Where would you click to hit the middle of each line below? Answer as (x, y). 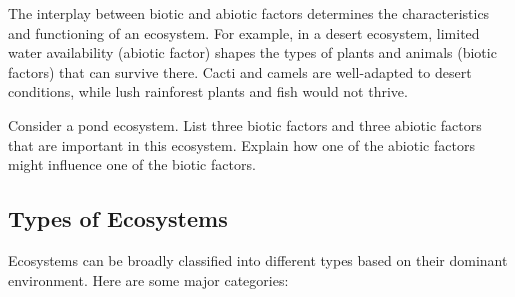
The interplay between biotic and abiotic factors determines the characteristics (249, 13)
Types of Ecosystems (118, 218)
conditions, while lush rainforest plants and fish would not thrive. (208, 91)
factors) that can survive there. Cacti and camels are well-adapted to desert (240, 71)
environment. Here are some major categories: (148, 279)
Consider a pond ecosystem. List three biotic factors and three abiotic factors (245, 124)
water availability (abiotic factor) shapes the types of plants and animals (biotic (252, 52)
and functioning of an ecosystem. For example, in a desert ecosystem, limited (244, 32)
